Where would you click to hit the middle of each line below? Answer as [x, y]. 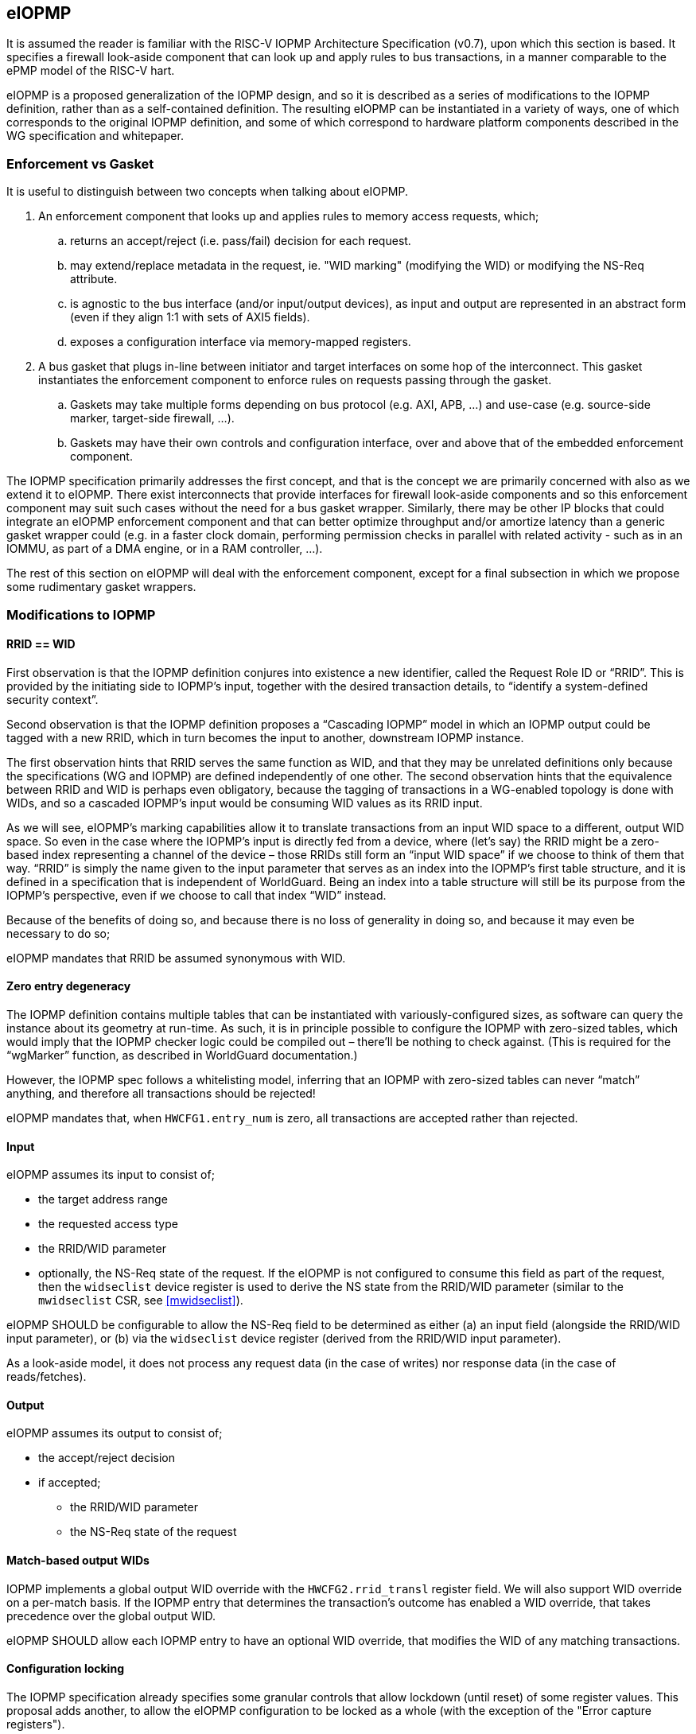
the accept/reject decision [107, 1458]
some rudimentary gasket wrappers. [101, 587]
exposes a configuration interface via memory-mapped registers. [241, 342]
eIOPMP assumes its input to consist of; [111, 1175]
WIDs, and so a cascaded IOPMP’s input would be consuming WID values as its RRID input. [245, 803]
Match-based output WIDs [78, 1561]
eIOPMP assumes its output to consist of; [115, 1433]
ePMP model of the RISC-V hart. [91, 71]
